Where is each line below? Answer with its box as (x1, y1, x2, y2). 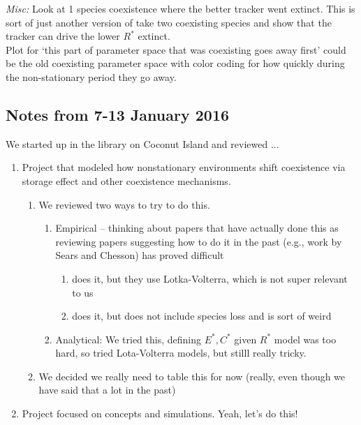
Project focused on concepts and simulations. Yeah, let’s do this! (22, 406, 298, 421)
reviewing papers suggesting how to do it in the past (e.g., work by (55, 234, 342, 248)
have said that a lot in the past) (38, 382, 176, 397)
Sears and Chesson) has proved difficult (55, 248, 224, 262)
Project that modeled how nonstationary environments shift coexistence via (22, 160, 346, 174)
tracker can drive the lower (6, 29, 120, 43)
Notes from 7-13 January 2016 (6, 103, 230, 125)
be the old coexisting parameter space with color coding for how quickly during (6, 56, 345, 70)
